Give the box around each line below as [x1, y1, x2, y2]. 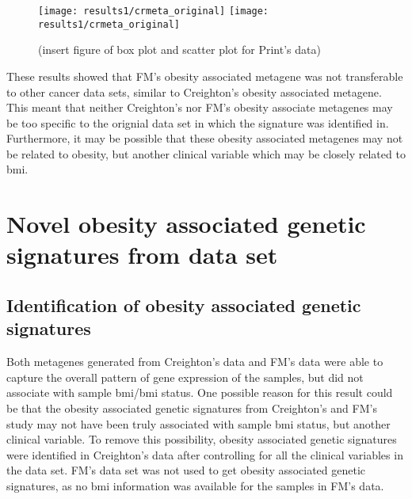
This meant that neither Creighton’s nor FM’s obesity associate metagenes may [6, 99, 393, 116]
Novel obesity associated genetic [6, 208, 366, 240]
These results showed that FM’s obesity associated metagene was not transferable [6, 67, 403, 84]
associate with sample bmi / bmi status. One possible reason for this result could [6, 384, 393, 401]
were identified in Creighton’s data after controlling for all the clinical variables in [6, 446, 403, 463]
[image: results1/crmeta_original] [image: [38, 6, 269, 17]
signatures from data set [6, 238, 278, 271]
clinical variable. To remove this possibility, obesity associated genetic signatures [6, 431, 397, 448]
